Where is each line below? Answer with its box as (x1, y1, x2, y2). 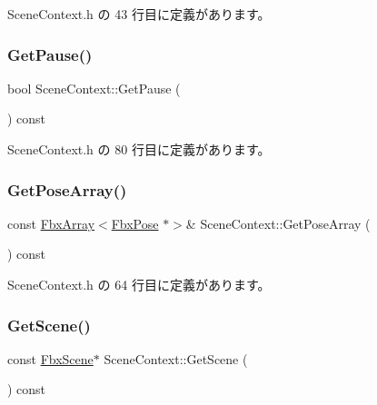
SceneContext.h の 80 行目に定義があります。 (7, 140, 271, 158)
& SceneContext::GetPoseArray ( (185, 213, 371, 232)
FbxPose (111, 213, 159, 232)
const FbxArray (7, 213, 95, 232)
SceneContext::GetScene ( (104, 349, 248, 368)
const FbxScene (7, 349, 94, 368)
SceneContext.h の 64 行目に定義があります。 (7, 275, 271, 293)
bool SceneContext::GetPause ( (7, 78, 181, 97)
